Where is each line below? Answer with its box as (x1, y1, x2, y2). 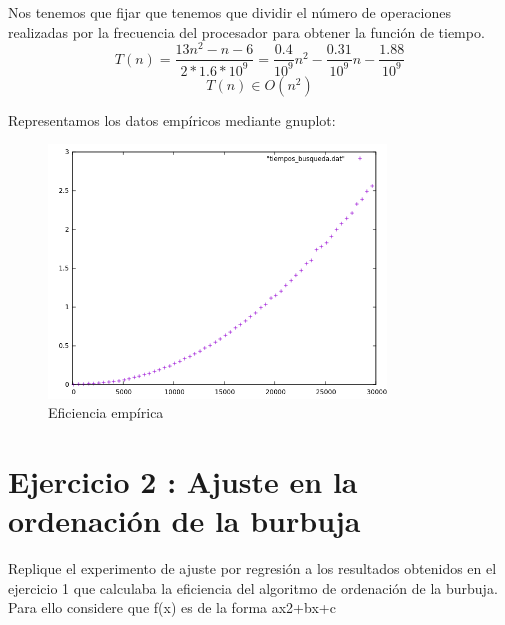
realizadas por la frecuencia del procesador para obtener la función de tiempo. (8, 21, 485, 42)
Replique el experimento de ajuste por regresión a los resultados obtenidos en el (8, 558, 497, 579)
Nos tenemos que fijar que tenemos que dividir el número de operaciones (8, 2, 451, 22)
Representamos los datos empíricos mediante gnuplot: (8, 109, 336, 130)
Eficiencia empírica (48, 402, 164, 423)
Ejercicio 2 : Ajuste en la (8, 461, 358, 502)
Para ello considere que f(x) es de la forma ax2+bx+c (8, 597, 336, 618)
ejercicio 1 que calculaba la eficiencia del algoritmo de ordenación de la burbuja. (8, 577, 498, 598)
